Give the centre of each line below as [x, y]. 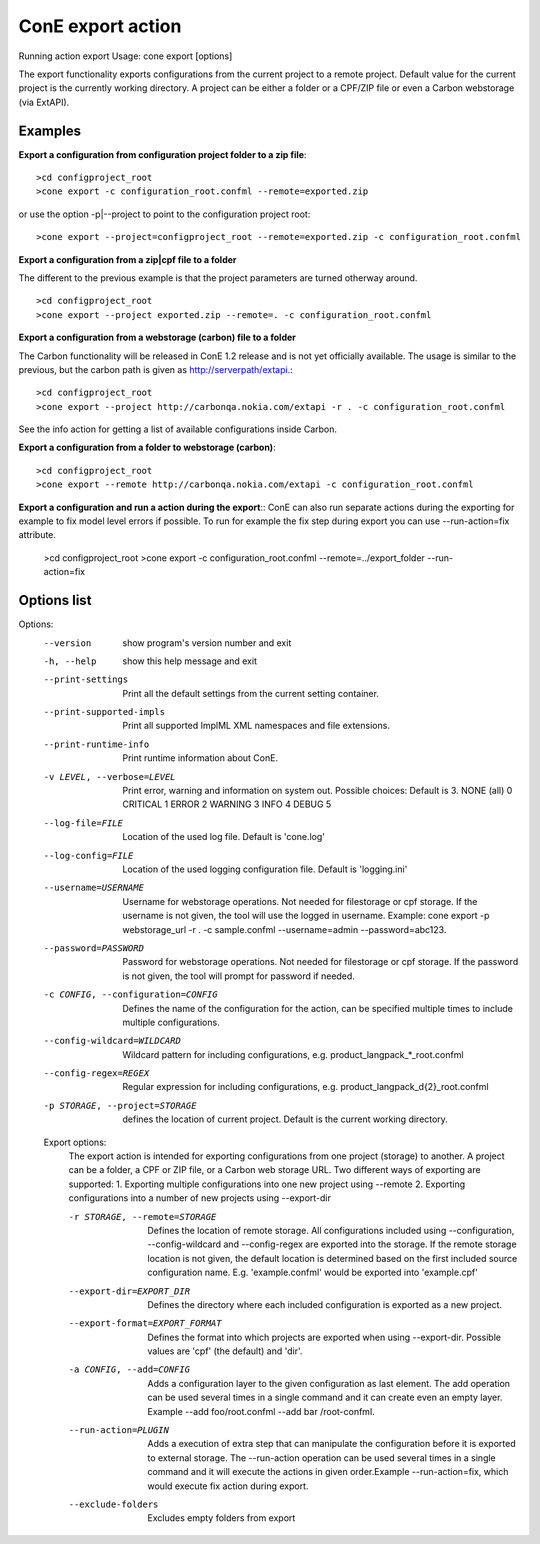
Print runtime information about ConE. [200, 758]
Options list [55, 600]
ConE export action [100, 26]
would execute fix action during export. [228, 1486]
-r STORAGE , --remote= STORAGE [142, 1216]
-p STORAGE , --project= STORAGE [120, 1105]
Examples [50, 130]
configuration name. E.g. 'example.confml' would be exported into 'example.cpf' [313, 1272]
